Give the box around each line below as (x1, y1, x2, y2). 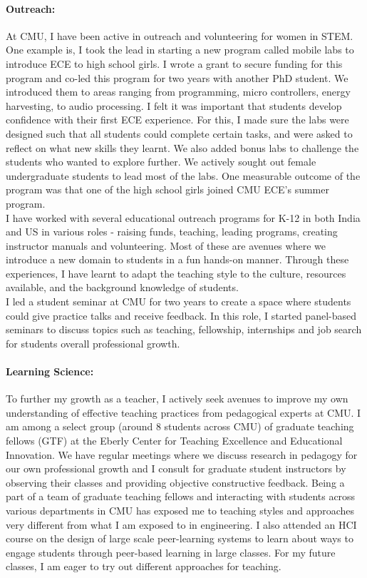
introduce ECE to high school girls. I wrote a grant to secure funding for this (6, 56, 343, 71)
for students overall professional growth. (6, 335, 180, 350)
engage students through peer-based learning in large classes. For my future (6, 544, 336, 559)
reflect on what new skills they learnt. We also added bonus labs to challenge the (6, 140, 359, 155)
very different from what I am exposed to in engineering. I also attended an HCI (6, 517, 357, 532)
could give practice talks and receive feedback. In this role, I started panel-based (6, 308, 356, 323)
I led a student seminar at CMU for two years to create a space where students (6, 294, 351, 309)
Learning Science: (6, 364, 94, 379)
